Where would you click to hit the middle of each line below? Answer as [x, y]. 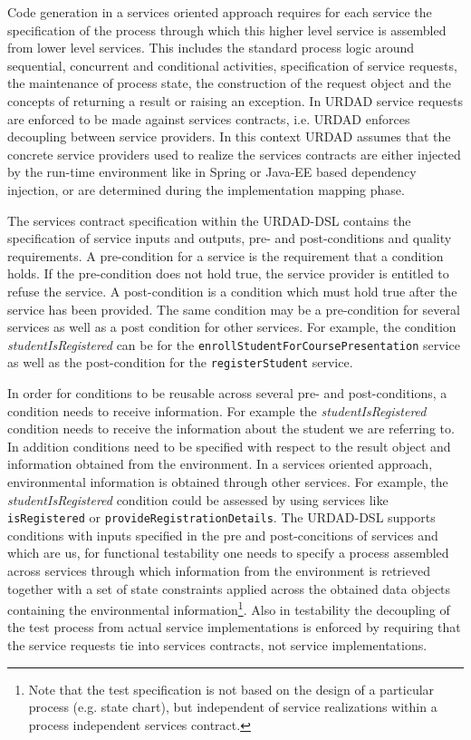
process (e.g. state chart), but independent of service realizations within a [233, 707]
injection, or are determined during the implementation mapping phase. [206, 189]
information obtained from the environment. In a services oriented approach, [220, 464]
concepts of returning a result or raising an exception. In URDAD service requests [235, 100]
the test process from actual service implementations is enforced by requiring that [234, 627]
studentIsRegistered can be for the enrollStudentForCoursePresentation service [234, 344]
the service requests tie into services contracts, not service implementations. [217, 645]
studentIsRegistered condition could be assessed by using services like [198, 499]
